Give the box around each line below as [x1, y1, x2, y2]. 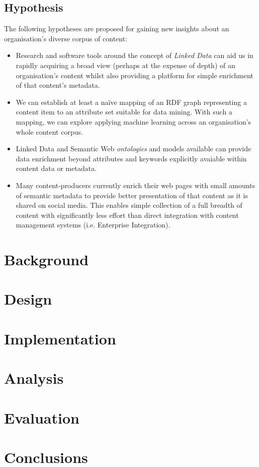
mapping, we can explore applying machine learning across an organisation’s [16, 116, 251, 127]
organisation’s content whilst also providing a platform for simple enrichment [16, 70, 253, 80]
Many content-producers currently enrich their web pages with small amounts [16, 180, 255, 190]
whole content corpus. [16, 126, 83, 137]
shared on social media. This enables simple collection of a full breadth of [16, 200, 242, 210]
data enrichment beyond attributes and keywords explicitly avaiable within [16, 153, 247, 163]
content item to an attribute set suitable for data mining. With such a [16, 106, 232, 117]
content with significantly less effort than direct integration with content [16, 209, 239, 220]
